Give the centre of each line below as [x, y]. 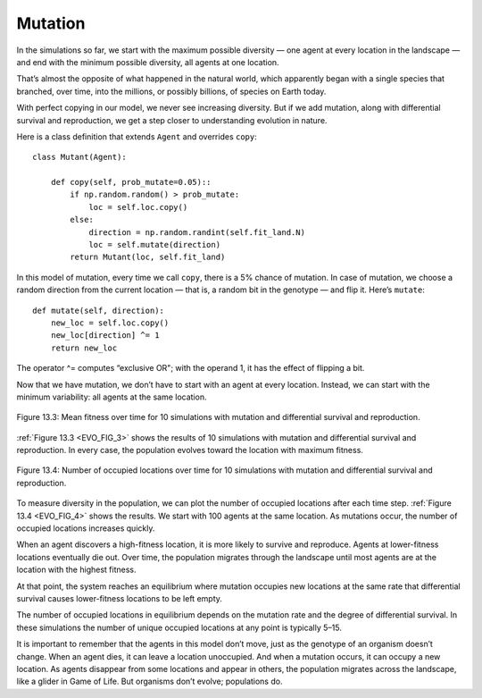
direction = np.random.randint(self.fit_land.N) [197, 232]
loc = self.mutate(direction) [155, 245]
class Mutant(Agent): [79, 157]
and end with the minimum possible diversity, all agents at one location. [148, 62]
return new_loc [84, 348]
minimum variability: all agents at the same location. [112, 397]
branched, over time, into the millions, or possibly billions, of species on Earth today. [171, 91]
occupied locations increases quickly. [86, 528]
